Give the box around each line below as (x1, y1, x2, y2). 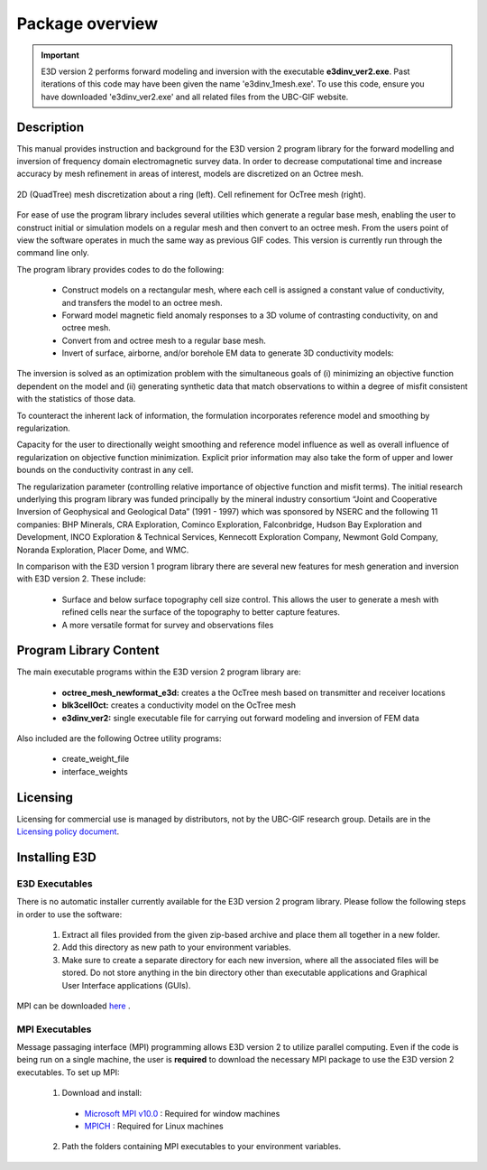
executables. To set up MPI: (16, 1066, 121, 1078)
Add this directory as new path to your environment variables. (61, 942, 292, 952)
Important (41, 50, 80, 60)
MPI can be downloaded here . (16, 1000, 131, 1011)
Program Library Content (16, 643, 160, 658)
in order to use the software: (16, 908, 123, 920)
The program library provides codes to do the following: (16, 264, 225, 274)
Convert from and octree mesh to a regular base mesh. (61, 335, 266, 346)
